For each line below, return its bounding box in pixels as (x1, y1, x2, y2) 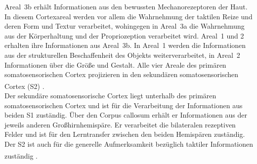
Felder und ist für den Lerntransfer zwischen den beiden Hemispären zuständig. (4, 129, 245, 139)
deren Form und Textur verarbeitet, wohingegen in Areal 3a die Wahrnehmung (4, 21, 245, 31)
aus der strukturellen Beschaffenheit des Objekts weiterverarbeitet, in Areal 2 (4, 49, 240, 60)
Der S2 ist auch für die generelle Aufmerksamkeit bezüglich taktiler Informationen (4, 138, 254, 149)
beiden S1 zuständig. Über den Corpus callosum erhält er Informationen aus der (4, 110, 247, 120)
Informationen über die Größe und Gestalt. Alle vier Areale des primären (4, 59, 226, 70)
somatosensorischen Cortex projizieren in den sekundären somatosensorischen (4, 69, 239, 80)
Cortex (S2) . (4, 81, 44, 91)
